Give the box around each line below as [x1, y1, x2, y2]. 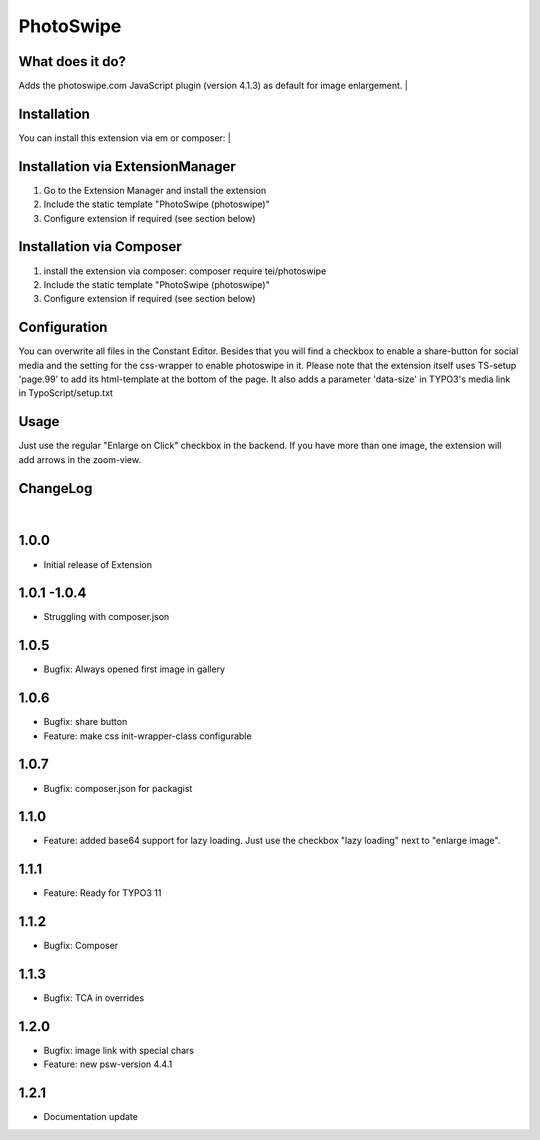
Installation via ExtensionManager [18, 158, 237, 175]
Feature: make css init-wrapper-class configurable [43, 730, 252, 742]
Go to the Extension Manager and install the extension [43, 184, 267, 196]
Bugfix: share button [43, 716, 128, 728]
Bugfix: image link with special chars [43, 1045, 195, 1057]
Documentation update [43, 1111, 139, 1123]
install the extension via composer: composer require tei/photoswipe [43, 265, 327, 277]
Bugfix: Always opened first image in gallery [43, 663, 225, 675]
